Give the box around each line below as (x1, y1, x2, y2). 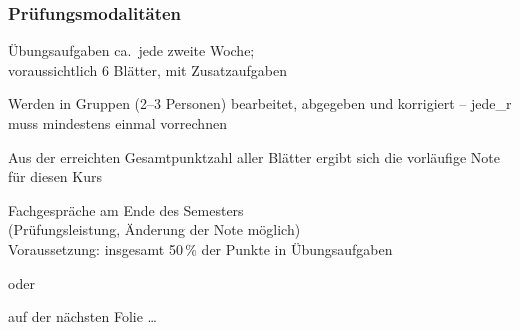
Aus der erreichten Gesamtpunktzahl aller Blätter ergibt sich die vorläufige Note (8, 146, 500, 167)
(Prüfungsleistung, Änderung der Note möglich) (8, 219, 301, 240)
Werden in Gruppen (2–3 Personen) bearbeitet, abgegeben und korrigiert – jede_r (8, 93, 512, 114)
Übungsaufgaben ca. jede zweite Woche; (8, 40, 255, 61)
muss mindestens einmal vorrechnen (8, 113, 227, 133)
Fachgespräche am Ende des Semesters (8, 199, 244, 220)
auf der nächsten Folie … (8, 306, 157, 327)
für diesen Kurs (8, 166, 102, 187)
